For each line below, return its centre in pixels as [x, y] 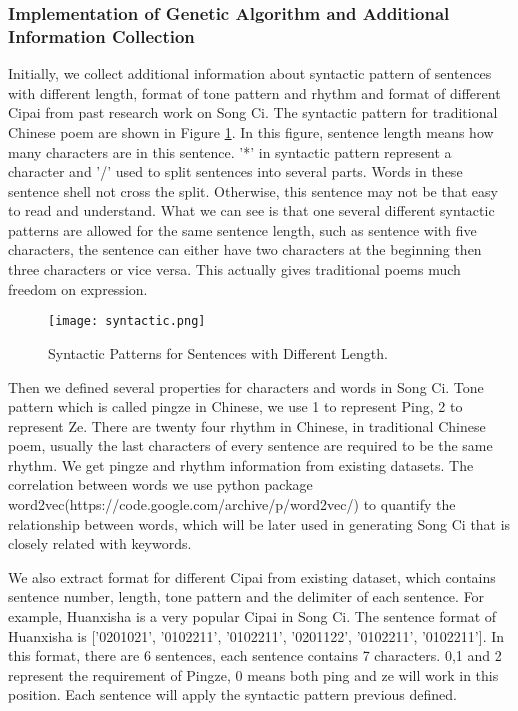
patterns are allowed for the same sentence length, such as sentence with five [242, 229]
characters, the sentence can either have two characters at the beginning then [245, 249]
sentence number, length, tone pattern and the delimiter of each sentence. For [246, 596]
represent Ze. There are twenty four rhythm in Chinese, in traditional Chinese [247, 425]
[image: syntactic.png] [127, 321]
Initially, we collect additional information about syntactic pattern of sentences [250, 73]
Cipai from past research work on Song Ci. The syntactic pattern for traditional [253, 112]
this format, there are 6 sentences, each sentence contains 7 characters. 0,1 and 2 [255, 655]
